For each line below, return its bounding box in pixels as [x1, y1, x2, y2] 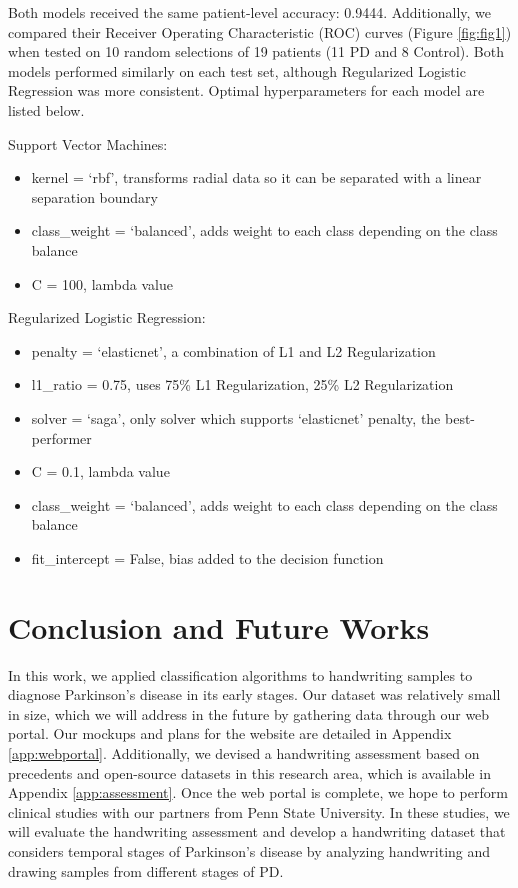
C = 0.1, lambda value [31, 461, 170, 482]
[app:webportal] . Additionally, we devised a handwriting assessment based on [8, 742, 480, 763]
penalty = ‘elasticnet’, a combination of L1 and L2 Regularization [31, 340, 436, 361]
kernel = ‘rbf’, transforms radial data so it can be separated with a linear [31, 167, 482, 188]
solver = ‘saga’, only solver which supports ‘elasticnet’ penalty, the [31, 407, 441, 428]
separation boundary [31, 186, 158, 207]
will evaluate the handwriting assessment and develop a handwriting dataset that [8, 821, 506, 842]
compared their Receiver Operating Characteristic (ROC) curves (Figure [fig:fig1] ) [8, 21, 512, 42]
